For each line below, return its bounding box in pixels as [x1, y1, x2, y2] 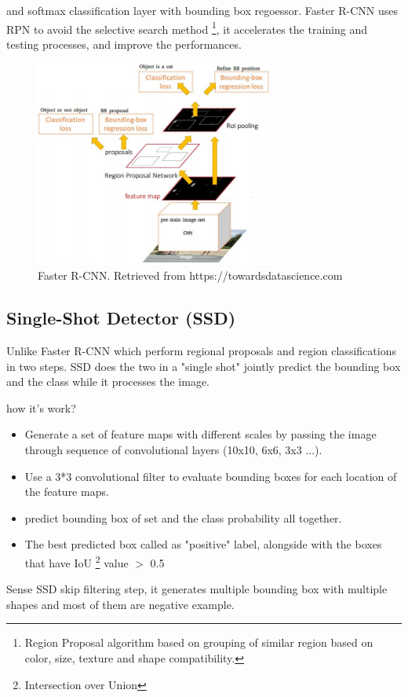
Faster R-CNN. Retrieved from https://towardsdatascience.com [38, 267, 343, 284]
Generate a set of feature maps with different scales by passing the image [24, 426, 377, 442]
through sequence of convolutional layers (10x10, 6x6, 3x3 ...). [24, 442, 322, 457]
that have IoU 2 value [24, 552, 129, 570]
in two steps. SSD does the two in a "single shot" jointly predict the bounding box [6, 358, 401, 374]
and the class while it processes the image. [6, 373, 209, 390]
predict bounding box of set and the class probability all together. [24, 509, 342, 526]
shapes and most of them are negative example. [6, 596, 235, 612]
